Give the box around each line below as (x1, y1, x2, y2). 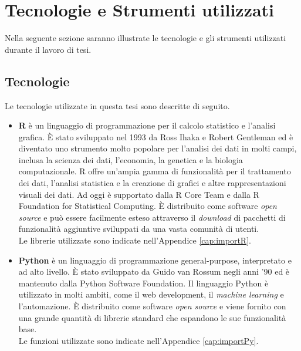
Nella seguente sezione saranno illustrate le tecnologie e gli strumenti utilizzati (5, 32, 286, 44)
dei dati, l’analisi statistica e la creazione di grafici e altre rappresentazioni (18, 177, 286, 189)
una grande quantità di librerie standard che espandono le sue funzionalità (18, 311, 286, 323)
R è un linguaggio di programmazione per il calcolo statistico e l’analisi (18, 119, 276, 131)
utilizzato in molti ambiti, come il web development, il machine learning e (18, 288, 284, 301)
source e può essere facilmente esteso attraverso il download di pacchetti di (18, 211, 286, 223)
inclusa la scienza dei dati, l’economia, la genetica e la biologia (18, 153, 243, 166)
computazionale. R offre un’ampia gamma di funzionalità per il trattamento (18, 165, 291, 177)
